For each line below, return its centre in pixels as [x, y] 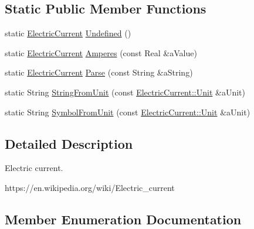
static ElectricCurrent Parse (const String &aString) [99, 72]
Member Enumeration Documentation [123, 219]
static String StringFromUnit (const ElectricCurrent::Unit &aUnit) [125, 92]
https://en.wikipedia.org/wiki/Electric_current [90, 187]
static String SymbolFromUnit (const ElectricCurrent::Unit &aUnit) [128, 112]
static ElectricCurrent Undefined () [68, 33]
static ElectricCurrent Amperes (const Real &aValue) [101, 52]
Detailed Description [69, 143]
